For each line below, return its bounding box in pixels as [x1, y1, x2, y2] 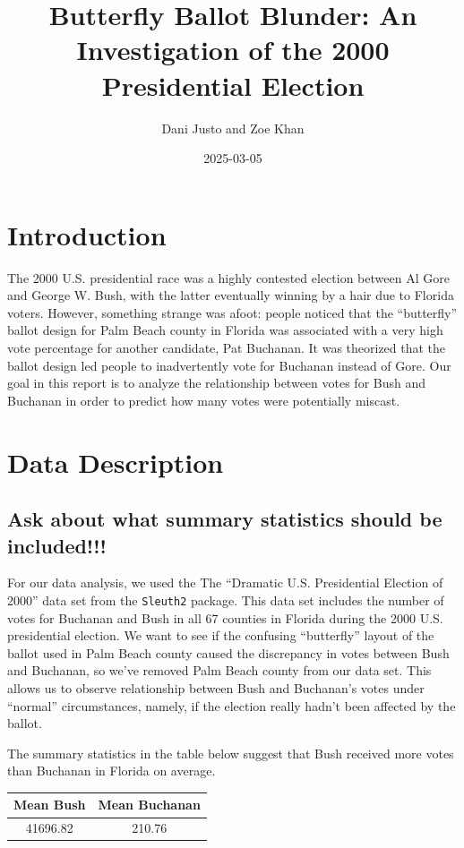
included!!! [7, 531, 107, 559]
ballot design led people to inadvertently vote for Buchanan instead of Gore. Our [7, 355, 451, 374]
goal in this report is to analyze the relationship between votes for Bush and [7, 373, 426, 392]
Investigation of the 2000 [76, 31, 390, 68]
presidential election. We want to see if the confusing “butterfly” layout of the [7, 626, 434, 645]
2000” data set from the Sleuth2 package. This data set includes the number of [7, 590, 444, 609]
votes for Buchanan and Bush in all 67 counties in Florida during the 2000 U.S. [7, 608, 443, 627]
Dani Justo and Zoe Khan [161, 118, 305, 137]
